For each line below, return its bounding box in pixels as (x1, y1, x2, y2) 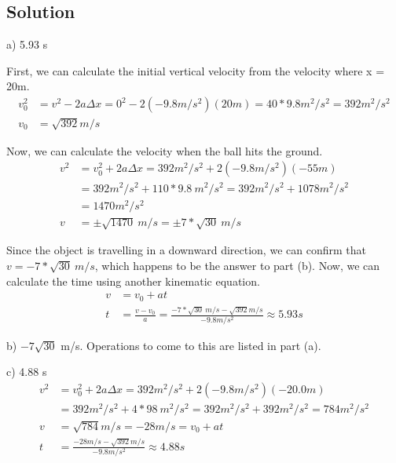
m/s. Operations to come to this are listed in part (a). (60, 337, 321, 353)
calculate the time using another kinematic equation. (6, 272, 260, 289)
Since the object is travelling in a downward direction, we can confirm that (6, 242, 366, 258)
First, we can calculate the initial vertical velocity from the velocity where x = (6, 62, 385, 78)
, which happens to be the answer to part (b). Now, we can (94, 257, 380, 274)
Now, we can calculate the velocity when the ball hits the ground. (6, 142, 323, 159)
